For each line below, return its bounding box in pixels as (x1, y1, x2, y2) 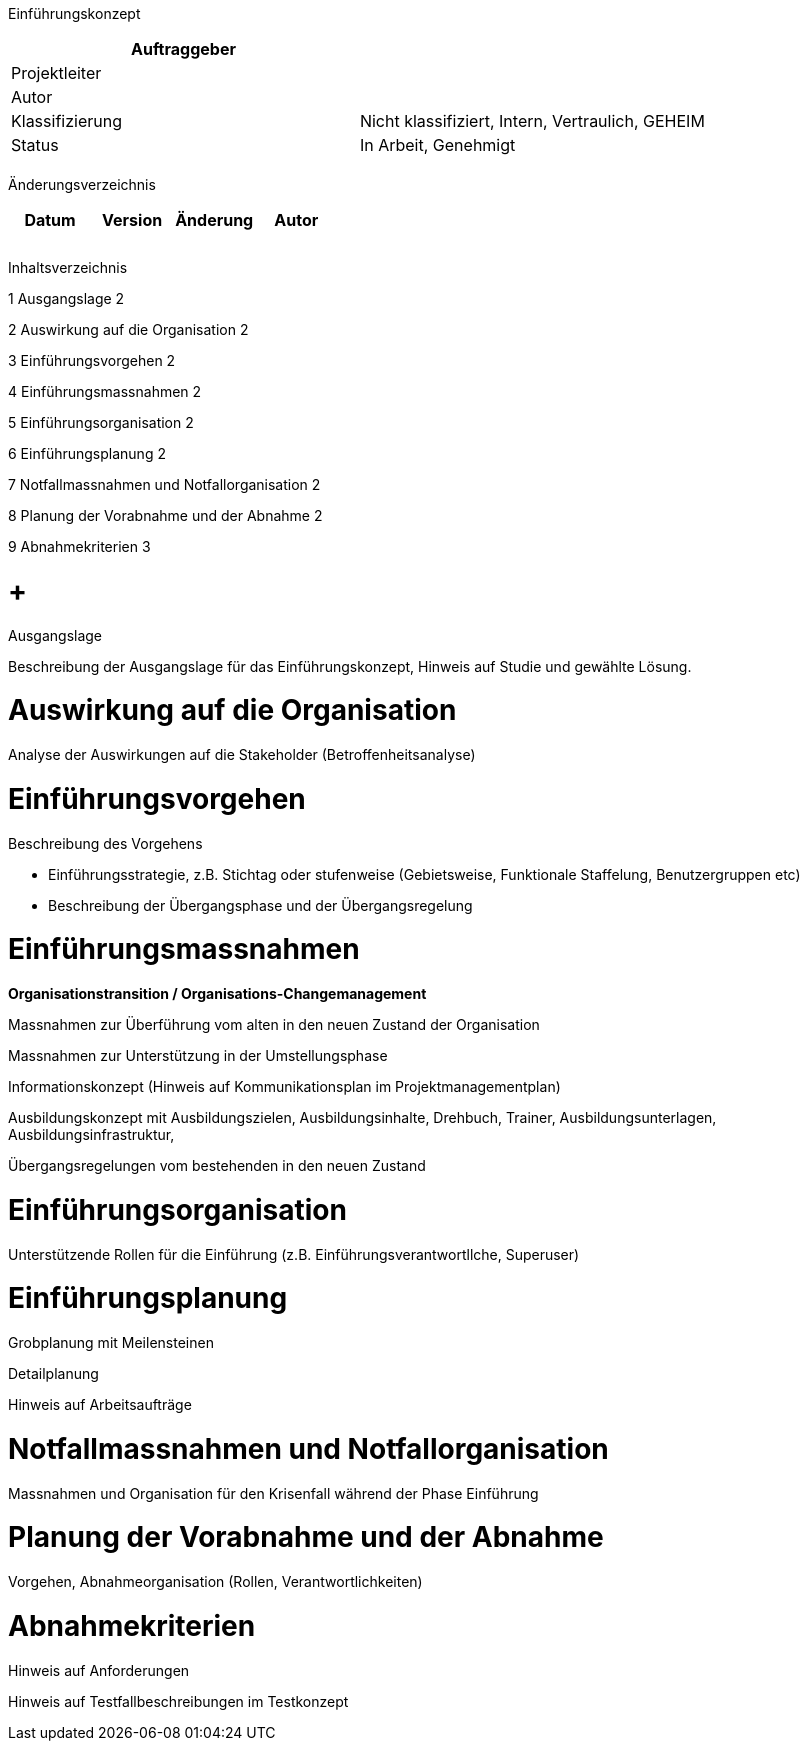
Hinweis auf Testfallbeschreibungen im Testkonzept (8, 1692, 349, 1710)
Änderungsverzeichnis (8, 176, 156, 193)
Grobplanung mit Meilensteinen (8, 1334, 214, 1351)
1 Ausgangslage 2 (8, 290, 125, 307)
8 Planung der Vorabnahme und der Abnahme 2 (8, 507, 323, 524)
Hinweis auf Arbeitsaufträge (8, 1396, 192, 1413)
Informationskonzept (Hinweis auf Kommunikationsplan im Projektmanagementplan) (8, 1078, 561, 1095)
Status (11, 135, 59, 155)
